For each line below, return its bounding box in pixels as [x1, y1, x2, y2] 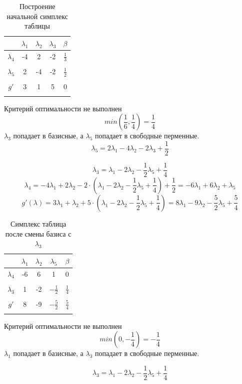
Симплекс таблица [10, 218, 66, 229]
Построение [19, 1, 55, 11]
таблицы [24, 21, 50, 31]
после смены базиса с [5, 228, 71, 239]
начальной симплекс [6, 11, 68, 21]
